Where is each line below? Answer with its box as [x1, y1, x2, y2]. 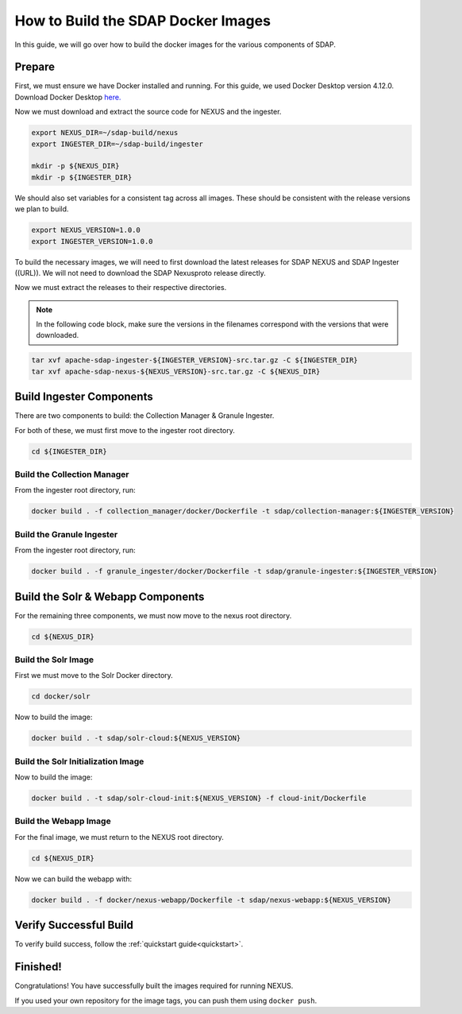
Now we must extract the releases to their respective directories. [14, 283, 227, 292]
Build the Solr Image [14, 654, 94, 665]
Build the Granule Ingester [14, 528, 118, 540]
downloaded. [36, 331, 79, 340]
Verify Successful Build [14, 919, 134, 932]
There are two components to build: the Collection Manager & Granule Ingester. [14, 411, 275, 420]
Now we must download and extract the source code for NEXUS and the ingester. [14, 107, 282, 117]
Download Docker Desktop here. [14, 92, 121, 102]
